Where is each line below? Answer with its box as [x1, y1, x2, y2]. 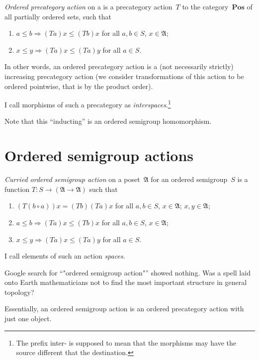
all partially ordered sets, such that [4, 11, 112, 21]
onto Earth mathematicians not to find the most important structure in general [4, 277, 247, 287]
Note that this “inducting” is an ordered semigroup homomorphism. [4, 116, 212, 126]
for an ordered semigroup [151, 174, 228, 184]
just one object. [4, 313, 52, 324]
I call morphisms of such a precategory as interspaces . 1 [4, 98, 171, 109]
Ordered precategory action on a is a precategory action [4, 1, 173, 11]
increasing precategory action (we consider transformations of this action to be [4, 71, 244, 81]
